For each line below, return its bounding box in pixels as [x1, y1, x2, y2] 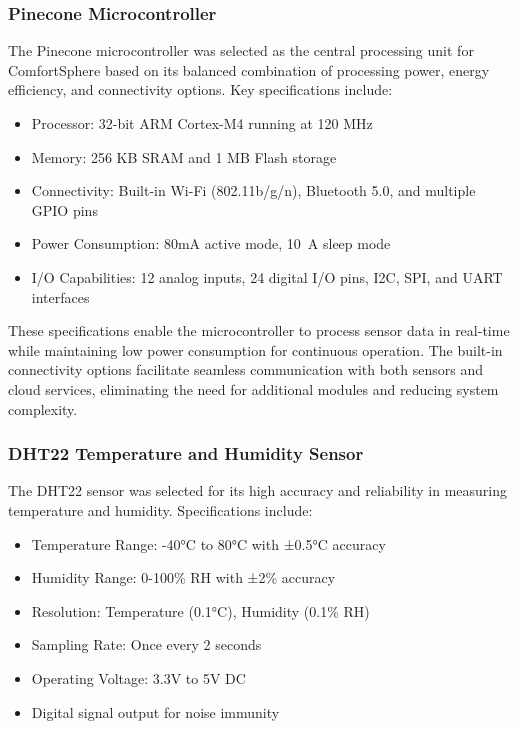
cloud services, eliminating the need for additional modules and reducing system [8, 378, 499, 399]
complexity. [8, 398, 78, 419]
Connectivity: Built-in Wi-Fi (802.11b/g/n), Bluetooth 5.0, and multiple [31, 180, 476, 201]
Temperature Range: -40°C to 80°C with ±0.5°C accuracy [31, 533, 386, 554]
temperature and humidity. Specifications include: [8, 499, 313, 520]
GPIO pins [31, 199, 98, 220]
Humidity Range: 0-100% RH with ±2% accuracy [31, 567, 336, 588]
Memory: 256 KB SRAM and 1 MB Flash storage [31, 146, 337, 167]
